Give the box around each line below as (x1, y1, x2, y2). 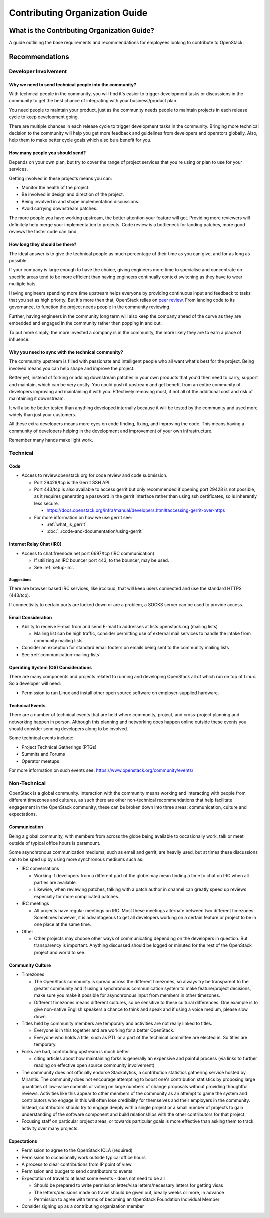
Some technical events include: (9, 735, 74, 741)
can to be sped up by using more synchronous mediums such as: (9, 856, 144, 862)
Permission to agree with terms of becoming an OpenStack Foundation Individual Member (34, 1196, 220, 1202)
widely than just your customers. (9, 412, 77, 418)
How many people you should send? (9, 150, 86, 156)
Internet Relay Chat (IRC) (9, 541, 62, 547)
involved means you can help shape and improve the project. (9, 365, 135, 371)
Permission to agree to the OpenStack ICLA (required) (21, 1147, 133, 1153)
